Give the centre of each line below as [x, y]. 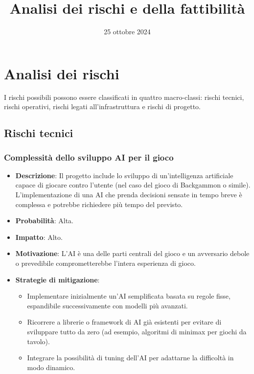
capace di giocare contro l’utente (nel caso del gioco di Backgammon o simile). [133, 185]
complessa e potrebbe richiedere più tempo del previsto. [99, 204]
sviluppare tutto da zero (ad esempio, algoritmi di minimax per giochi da [137, 331]
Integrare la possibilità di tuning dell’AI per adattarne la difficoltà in [130, 358]
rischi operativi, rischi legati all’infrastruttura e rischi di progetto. [103, 106]
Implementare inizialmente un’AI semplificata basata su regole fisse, [129, 296]
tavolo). [38, 341]
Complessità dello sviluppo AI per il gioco [89, 157]
